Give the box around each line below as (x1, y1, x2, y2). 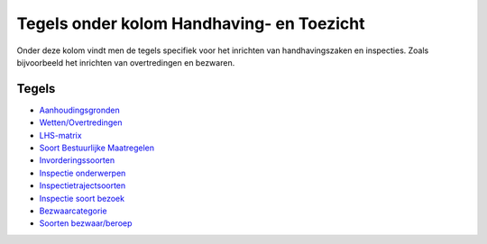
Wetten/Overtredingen (39, 117, 123, 128)
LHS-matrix (39, 130, 82, 140)
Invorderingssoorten (39, 155, 115, 166)
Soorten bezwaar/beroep (39, 218, 133, 229)
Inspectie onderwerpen (39, 167, 126, 178)
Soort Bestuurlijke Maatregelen (39, 142, 155, 153)
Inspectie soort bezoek (39, 193, 125, 203)
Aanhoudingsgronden (39, 104, 121, 115)
